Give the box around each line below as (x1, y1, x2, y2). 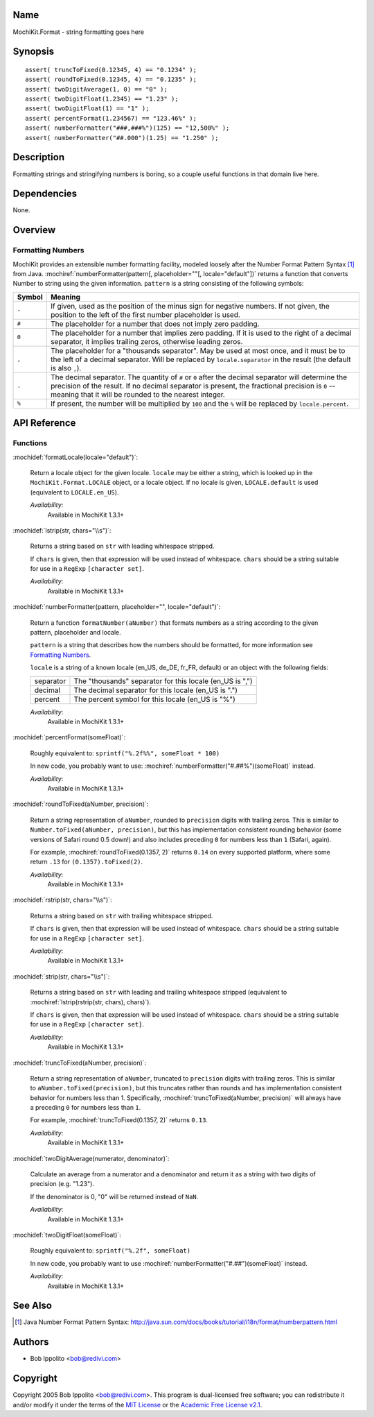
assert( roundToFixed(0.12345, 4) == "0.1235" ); (25, 76, 197, 83)
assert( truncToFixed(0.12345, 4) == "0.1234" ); (25, 66, 197, 74)
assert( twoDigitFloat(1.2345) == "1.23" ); (25, 95, 179, 103)
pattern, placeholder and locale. (30, 628, 121, 637)
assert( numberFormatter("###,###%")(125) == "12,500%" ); (25, 124, 230, 132)
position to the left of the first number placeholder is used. (51, 309, 240, 319)
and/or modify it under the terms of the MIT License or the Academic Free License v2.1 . (12, 1400, 262, 1409)
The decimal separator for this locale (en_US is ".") (73, 685, 238, 695)
